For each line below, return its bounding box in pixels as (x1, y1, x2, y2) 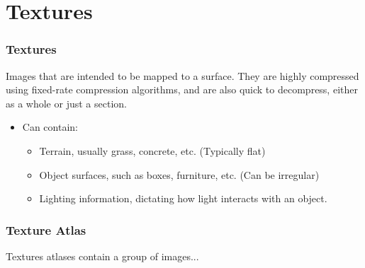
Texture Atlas (6, 221, 86, 238)
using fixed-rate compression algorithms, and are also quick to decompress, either (6, 82, 358, 97)
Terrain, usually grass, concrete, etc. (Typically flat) (39, 143, 266, 158)
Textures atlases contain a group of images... (6, 248, 199, 263)
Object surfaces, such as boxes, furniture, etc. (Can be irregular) (39, 167, 320, 182)
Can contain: (22, 120, 78, 134)
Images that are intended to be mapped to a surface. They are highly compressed (6, 68, 359, 83)
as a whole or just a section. (6, 95, 127, 110)
